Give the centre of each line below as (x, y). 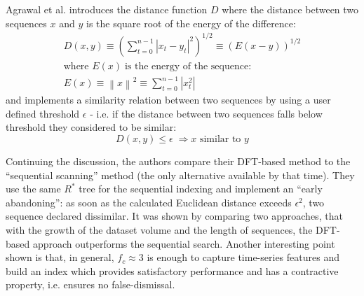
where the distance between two (290, 9)
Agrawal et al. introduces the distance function (107, 9)
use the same (33, 189)
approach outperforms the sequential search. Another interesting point (184, 243)
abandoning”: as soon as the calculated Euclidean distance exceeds (149, 202)
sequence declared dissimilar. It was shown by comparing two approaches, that (174, 216)
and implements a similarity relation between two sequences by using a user (168, 100)
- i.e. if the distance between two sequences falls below (206, 113)
